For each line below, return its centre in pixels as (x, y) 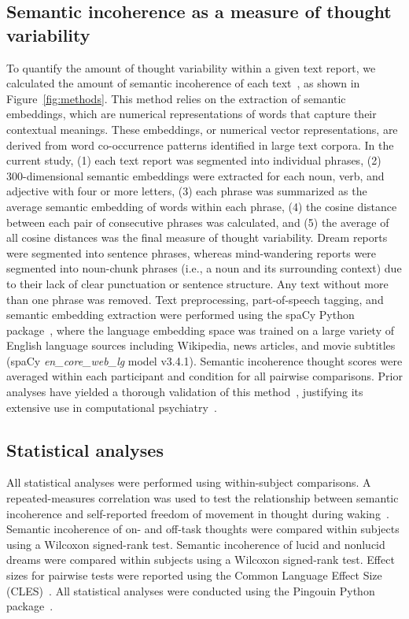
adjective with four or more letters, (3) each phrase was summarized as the (187, 191)
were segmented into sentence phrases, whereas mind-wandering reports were (192, 252)
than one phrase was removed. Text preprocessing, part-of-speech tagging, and (195, 299)
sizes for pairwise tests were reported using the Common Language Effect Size (194, 575)
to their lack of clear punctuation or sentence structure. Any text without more (197, 283)
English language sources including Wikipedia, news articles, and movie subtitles (201, 345)
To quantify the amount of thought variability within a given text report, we (191, 67)
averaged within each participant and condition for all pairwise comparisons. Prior (204, 376)
